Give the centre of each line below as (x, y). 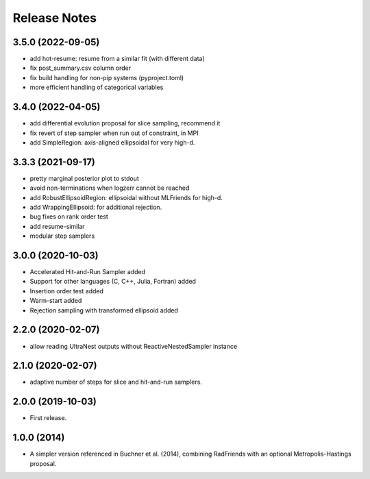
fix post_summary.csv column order (81, 68)
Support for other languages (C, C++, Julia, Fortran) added (113, 282)
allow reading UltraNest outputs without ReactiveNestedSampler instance (134, 346)
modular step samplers (62, 236)
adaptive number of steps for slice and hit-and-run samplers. (116, 382)
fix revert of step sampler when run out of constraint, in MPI (114, 133)
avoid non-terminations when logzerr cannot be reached (110, 188)
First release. (48, 418)
